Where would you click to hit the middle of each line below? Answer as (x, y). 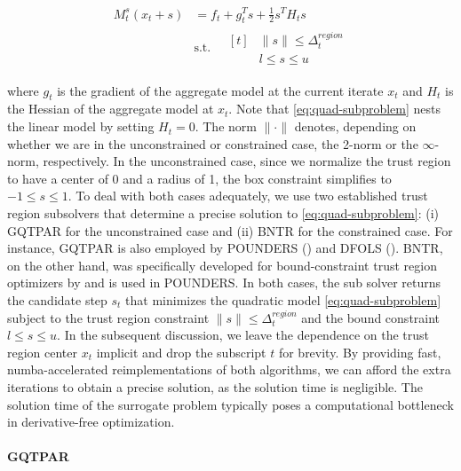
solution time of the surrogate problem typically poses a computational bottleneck (230, 404)
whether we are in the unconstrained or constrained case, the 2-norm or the (213, 143)
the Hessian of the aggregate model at (111, 109)
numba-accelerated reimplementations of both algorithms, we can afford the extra (229, 369)
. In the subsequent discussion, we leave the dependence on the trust (243, 335)
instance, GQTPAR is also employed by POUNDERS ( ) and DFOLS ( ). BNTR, (225, 248)
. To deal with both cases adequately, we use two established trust (248, 196)
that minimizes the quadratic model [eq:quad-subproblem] (283, 300)
